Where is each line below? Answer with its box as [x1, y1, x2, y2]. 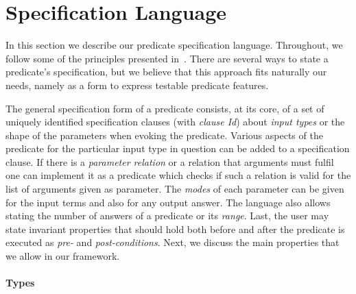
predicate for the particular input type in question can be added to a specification [5, 141, 350, 156]
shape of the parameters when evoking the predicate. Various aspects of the [5, 127, 323, 142]
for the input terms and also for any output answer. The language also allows [5, 195, 331, 209]
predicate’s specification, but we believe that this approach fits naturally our [5, 64, 327, 79]
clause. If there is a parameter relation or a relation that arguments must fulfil [5, 154, 334, 169]
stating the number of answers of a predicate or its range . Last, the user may [5, 208, 329, 223]
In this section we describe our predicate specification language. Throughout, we [5, 38, 343, 52]
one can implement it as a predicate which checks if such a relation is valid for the [5, 168, 351, 182]
